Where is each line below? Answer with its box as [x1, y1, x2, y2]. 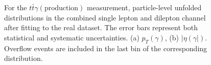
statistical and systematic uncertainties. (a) [4, 32, 139, 42]
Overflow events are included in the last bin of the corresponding [4, 42, 207, 53]
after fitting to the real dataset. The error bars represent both [4, 22, 198, 33]
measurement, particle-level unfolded [87, 2, 202, 12]
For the [4, 2, 27, 12]
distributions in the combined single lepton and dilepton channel [4, 12, 206, 23]
